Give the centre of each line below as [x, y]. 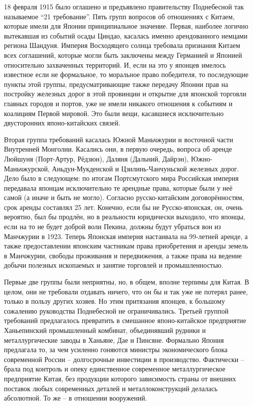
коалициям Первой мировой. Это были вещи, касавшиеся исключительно [114, 113]
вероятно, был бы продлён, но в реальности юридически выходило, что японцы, [125, 217]
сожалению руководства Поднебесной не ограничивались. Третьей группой [116, 310]
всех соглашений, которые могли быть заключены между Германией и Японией [123, 55]
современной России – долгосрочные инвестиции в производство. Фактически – [124, 359]
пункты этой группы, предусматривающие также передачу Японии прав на [116, 84]
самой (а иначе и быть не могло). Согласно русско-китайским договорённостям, [124, 197]
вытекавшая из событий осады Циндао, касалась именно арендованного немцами [126, 35]
